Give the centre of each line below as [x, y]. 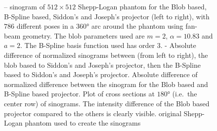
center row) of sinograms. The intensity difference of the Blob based [107, 103]
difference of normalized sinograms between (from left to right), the [106, 55]
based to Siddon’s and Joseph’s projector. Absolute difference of [101, 74]
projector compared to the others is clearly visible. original [93, 113]
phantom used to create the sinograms [83, 123]
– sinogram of [24, 6]
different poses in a [45, 26]
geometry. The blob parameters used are [84, 35]
